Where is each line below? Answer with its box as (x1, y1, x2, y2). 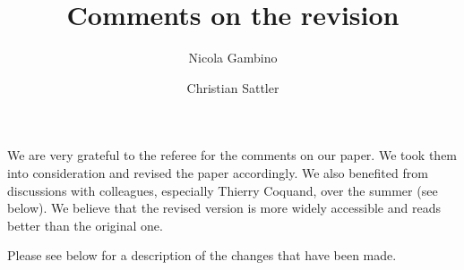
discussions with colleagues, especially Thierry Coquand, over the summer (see (7, 181, 438, 199)
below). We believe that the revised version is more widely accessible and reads (7, 198, 441, 217)
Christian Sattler (186, 78, 279, 97)
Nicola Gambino (188, 48, 278, 67)
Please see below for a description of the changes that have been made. (7, 246, 397, 265)
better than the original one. (7, 215, 163, 234)
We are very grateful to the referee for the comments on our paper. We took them (7, 146, 458, 165)
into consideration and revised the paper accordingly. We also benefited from (7, 163, 428, 181)
